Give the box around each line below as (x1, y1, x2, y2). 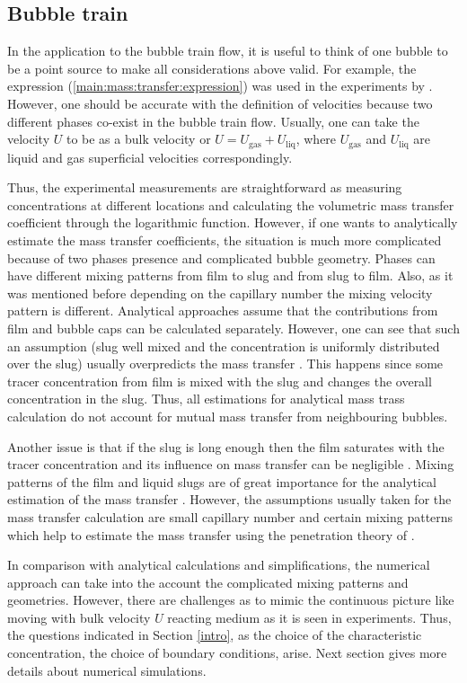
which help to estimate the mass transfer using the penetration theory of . (7, 525, 415, 544)
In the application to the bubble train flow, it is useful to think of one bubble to (7, 41, 448, 60)
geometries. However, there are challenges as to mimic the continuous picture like (7, 590, 454, 609)
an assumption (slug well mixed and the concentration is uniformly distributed (7, 336, 440, 355)
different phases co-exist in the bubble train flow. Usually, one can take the (7, 111, 419, 130)
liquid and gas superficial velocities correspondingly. (7, 147, 293, 166)
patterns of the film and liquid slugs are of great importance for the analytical (7, 472, 437, 491)
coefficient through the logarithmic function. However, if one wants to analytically (7, 213, 458, 232)
